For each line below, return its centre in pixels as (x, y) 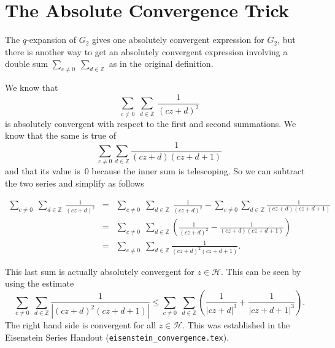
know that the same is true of (61, 135)
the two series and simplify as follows (75, 183)
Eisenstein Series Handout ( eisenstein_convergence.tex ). (117, 337)
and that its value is (43, 171)
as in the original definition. (161, 64)
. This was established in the (236, 325)
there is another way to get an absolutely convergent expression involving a (146, 51)
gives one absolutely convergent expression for (178, 40)
